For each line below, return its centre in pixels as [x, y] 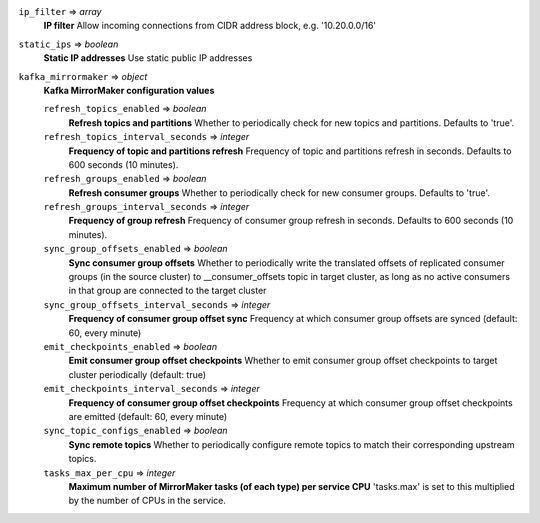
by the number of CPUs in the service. [147, 501]
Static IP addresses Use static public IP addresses [148, 58]
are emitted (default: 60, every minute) [148, 416]
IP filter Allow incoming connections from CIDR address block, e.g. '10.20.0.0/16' [210, 26]
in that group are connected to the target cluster [167, 291]
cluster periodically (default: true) [137, 374]
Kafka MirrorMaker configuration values [129, 90]
